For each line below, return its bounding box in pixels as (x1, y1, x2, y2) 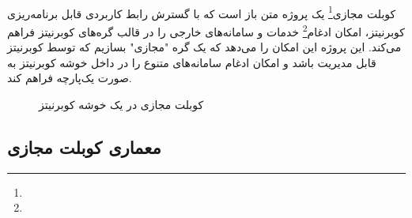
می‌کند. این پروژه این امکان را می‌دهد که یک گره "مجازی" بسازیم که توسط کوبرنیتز (7, 39, 402, 55)
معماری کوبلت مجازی (7, 134, 161, 159)
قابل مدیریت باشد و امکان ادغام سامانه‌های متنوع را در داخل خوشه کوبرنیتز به (7, 54, 376, 70)
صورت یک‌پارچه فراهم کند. (7, 70, 132, 86)
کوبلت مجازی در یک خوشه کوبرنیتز (39, 96, 204, 112)
